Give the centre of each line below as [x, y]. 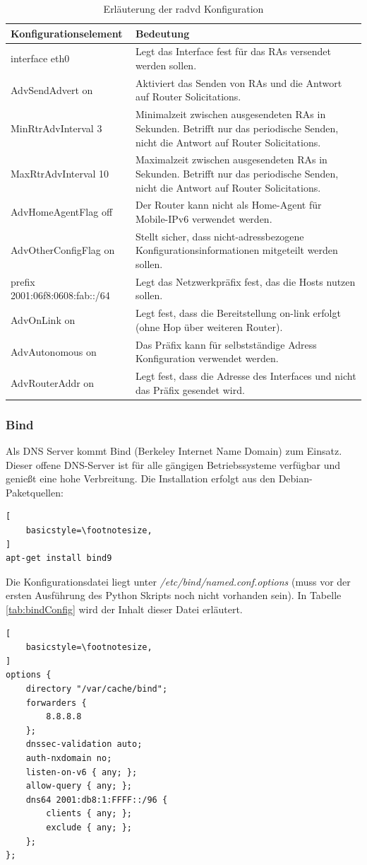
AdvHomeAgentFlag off [62, 212]
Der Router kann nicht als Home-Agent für [228, 205]
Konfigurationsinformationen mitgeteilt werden [236, 250]
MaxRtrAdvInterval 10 [60, 173]
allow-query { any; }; [79, 786]
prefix [23, 281]
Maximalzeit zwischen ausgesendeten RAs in [231, 159]
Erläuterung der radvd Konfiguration [183, 8]
